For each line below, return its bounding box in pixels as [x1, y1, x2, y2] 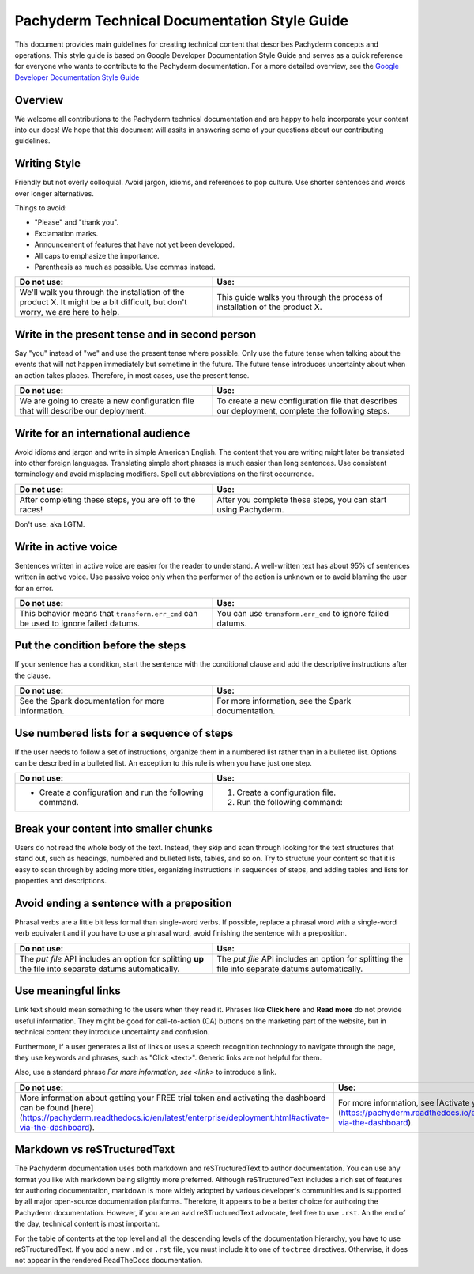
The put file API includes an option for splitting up [19, 953, 205, 964]
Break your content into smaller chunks [14, 822, 213, 835]
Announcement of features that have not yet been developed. [34, 240, 235, 249]
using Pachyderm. [216, 504, 284, 515]
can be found [19, 1102, 70, 1113]
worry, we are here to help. [19, 307, 120, 318]
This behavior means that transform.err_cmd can [19, 607, 198, 618]
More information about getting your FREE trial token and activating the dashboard [19, 1092, 326, 1103]
